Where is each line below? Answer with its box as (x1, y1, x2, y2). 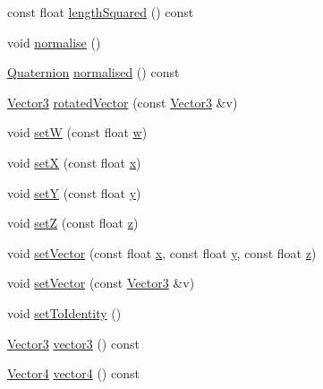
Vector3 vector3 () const (7, 333, 140, 352)
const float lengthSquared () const (7, 3, 194, 21)
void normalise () (7, 32, 101, 51)
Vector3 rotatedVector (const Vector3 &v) (7, 92, 238, 111)
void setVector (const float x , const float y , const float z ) (7, 243, 317, 262)
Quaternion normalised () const (7, 63, 180, 82)
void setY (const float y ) (7, 183, 141, 202)
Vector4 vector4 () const (7, 364, 140, 383)
